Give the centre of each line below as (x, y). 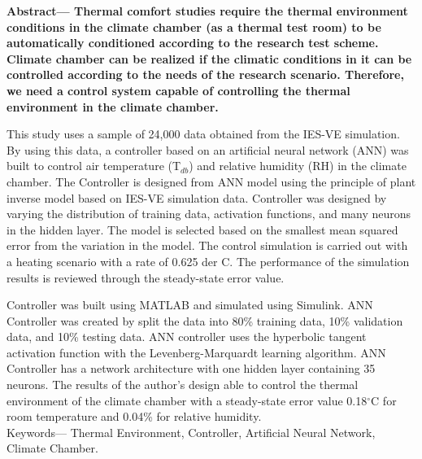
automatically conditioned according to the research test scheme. (193, 43)
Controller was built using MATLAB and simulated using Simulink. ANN (190, 305)
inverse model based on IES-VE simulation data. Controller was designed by (197, 197)
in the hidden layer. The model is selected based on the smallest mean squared (202, 229)
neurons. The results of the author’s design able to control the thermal (183, 385)
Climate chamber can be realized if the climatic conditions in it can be (209, 58)
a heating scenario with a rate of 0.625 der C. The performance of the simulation (208, 261)
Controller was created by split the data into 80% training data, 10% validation (205, 320)
